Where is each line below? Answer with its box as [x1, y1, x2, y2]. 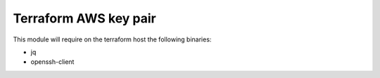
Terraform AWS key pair [13, 11, 156, 26]
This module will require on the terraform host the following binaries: [13, 35, 212, 44]
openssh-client [30, 58, 75, 66]
